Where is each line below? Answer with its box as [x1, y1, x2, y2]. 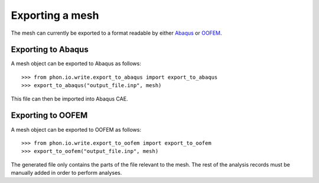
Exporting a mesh [11, 9, 99, 22]
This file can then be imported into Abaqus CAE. [11, 95, 128, 102]
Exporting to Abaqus [11, 45, 89, 55]
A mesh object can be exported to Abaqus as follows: [11, 60, 141, 67]
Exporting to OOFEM [11, 111, 88, 121]
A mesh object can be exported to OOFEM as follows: [11, 126, 142, 133]
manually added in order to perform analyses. [11, 169, 122, 177]
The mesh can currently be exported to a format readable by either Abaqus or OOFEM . [11, 29, 222, 36]
